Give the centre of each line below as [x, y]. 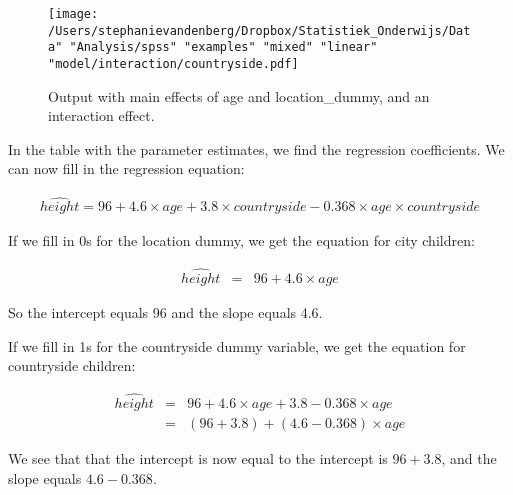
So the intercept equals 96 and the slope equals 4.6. [165, 312]
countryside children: [72, 365]
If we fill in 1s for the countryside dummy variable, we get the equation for [237, 345]
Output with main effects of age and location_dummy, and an [239, 95]
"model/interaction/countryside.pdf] [173, 63]
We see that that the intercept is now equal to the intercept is [198, 458]
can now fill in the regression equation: [126, 168]
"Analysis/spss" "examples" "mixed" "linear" [223, 47]
